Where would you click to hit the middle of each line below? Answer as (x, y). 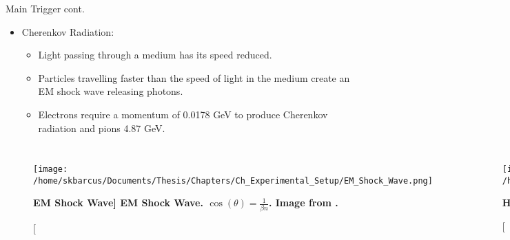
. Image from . (303, 203)
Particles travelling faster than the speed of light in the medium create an (194, 77)
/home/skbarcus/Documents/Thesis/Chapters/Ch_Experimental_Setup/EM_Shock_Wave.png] (233, 181)
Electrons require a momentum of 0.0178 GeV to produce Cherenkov (183, 114)
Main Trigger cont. (45, 8)
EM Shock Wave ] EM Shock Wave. (118, 203)
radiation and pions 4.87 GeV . (102, 128)
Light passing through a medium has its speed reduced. (155, 55)
